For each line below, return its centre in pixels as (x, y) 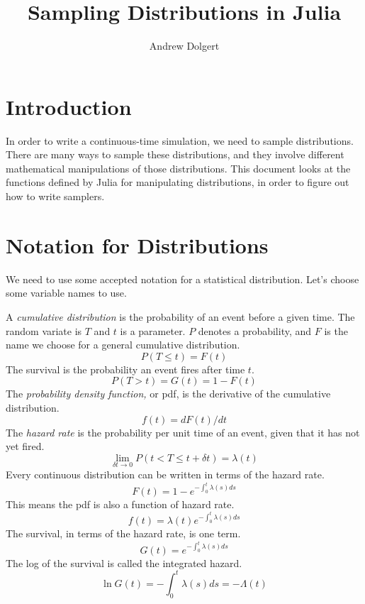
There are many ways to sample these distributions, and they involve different (175, 154)
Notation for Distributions (137, 245)
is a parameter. (153, 330)
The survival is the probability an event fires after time (125, 369)
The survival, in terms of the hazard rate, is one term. (123, 533)
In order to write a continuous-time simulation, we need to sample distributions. (180, 140)
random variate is (44, 330)
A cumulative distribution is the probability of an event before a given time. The (180, 316)
